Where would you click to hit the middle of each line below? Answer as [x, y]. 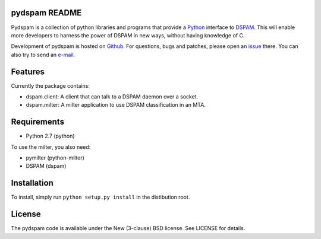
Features [28, 71]
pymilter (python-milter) [55, 158]
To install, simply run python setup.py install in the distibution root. [100, 197]
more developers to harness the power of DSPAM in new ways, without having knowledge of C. [128, 35]
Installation [32, 183]
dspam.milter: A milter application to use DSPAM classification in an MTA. [116, 105]
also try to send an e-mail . [43, 55]
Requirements [38, 122]
